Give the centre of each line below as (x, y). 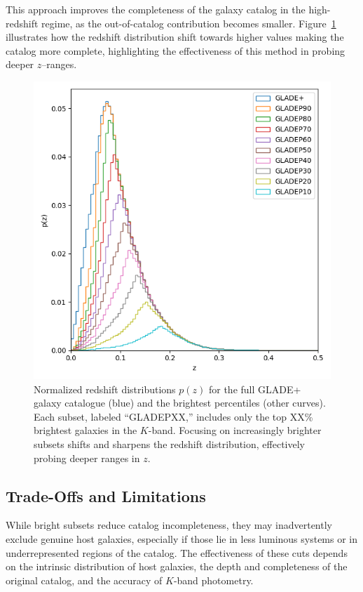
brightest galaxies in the (85, 430)
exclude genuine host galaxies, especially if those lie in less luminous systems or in (182, 538)
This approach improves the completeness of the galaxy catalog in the (156, 9)
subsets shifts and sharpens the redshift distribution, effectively (170, 443)
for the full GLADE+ (255, 389)
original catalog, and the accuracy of (84, 580)
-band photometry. (213, 580)
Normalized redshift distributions (105, 389)
